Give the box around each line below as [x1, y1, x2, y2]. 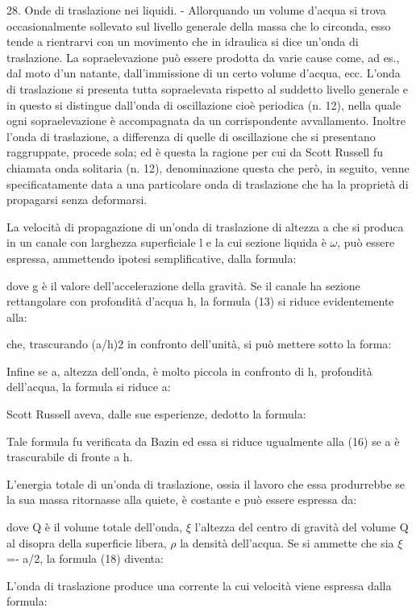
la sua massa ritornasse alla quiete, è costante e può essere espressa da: [6, 491, 357, 508]
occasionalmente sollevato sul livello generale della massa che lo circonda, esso [6, 17, 391, 34]
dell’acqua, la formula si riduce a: [6, 378, 171, 395]
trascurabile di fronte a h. [6, 448, 133, 465]
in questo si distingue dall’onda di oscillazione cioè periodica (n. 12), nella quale [6, 96, 401, 113]
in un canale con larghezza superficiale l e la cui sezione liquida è [6, 234, 327, 251]
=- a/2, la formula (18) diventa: [6, 550, 164, 567]
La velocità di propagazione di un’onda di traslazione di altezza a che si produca [6, 218, 404, 235]
